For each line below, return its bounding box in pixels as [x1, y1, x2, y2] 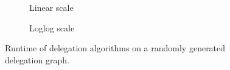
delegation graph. [5, 53, 69, 66]
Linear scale [29, 1, 74, 13]
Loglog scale [29, 21, 75, 34]
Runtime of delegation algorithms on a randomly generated [5, 42, 226, 54]
